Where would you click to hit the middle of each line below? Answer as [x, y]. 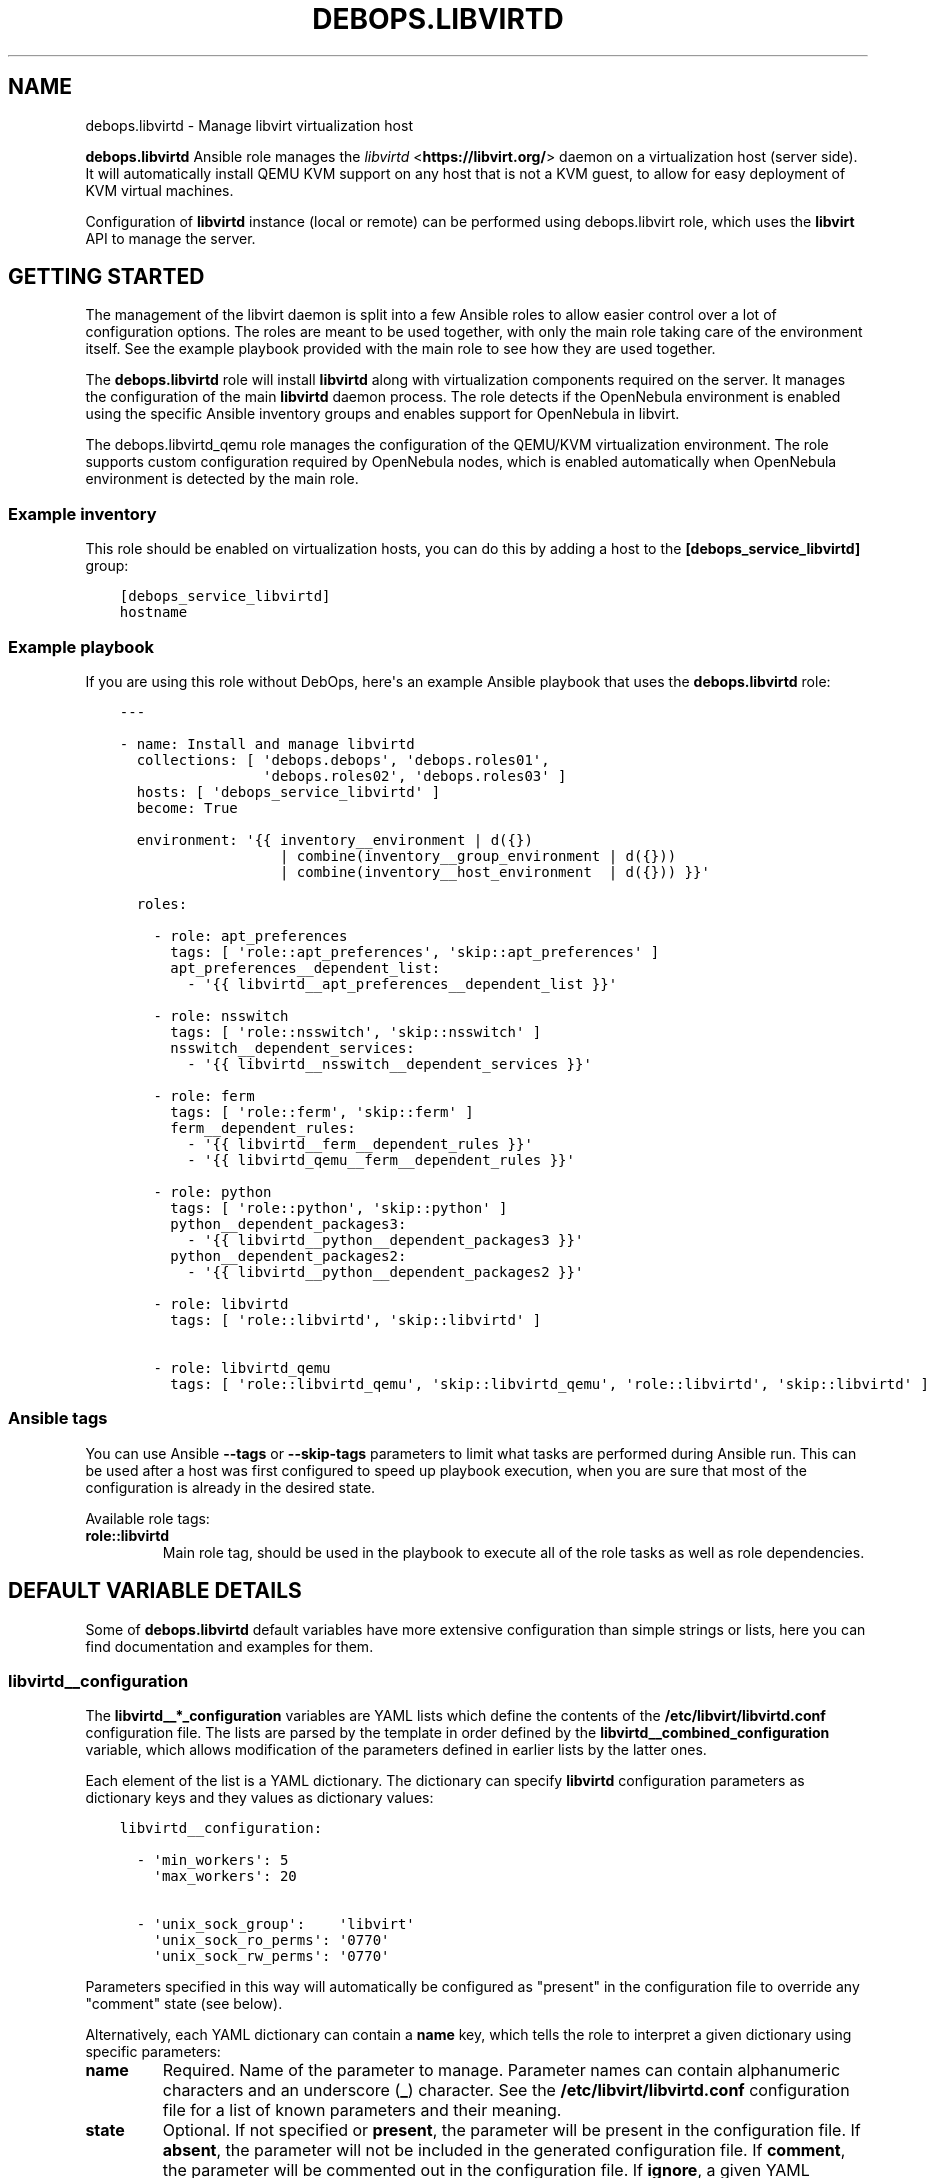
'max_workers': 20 [225, 1876]
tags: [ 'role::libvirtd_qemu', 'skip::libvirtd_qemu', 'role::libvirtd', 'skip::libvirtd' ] [549, 1383]
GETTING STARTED [106, 277]
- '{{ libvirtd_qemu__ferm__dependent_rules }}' [381, 1159]
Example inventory [82, 513]
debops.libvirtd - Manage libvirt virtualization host [249, 125]
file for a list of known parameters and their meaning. [362, 2110]
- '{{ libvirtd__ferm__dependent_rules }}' [360, 1143]
